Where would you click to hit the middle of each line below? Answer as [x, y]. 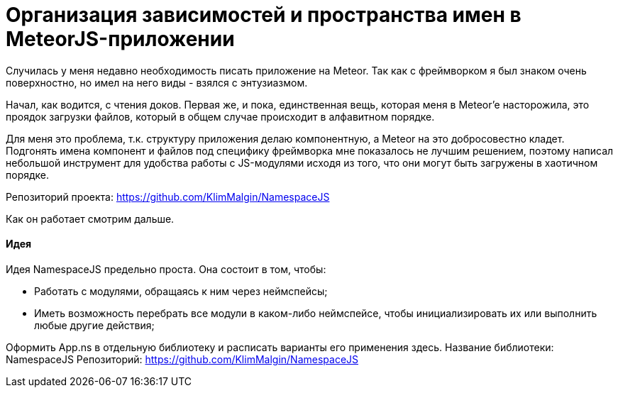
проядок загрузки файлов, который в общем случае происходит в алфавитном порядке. [220, 116]
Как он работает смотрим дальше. [90, 218]
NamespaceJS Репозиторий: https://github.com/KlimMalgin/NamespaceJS [182, 359]
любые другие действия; [94, 325]
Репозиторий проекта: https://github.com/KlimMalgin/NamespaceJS [168, 196]
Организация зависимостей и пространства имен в [264, 15]
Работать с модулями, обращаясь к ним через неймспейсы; [181, 291]
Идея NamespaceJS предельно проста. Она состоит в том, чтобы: [166, 269]
